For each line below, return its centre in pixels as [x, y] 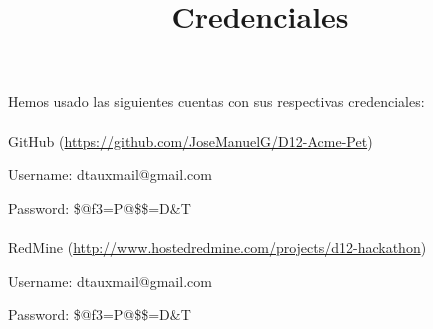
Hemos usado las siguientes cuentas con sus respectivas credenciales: [216, 101]
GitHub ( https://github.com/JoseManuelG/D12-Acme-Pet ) [190, 140]
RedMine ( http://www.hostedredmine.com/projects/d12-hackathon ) [217, 246]
